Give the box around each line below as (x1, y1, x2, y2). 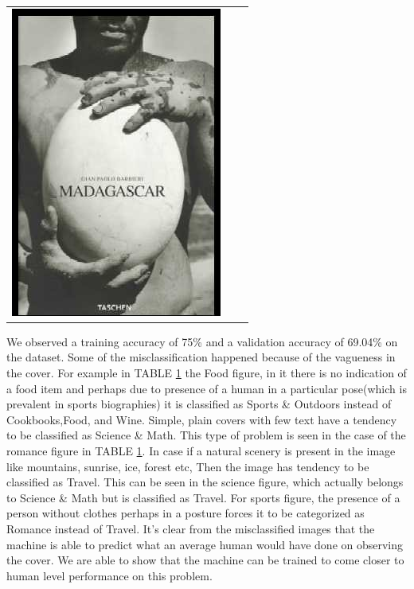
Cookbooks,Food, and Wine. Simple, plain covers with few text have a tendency (6, 411, 397, 427)
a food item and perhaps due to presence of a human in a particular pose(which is (6, 380, 407, 396)
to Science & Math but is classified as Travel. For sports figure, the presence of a (6, 489, 400, 505)
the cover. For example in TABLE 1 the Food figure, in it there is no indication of (6, 365, 407, 381)
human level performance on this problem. (6, 567, 213, 583)
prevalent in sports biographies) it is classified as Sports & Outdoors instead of (6, 396, 392, 412)
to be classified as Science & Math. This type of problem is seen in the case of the (6, 427, 406, 443)
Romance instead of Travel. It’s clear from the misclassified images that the (6, 520, 375, 536)
